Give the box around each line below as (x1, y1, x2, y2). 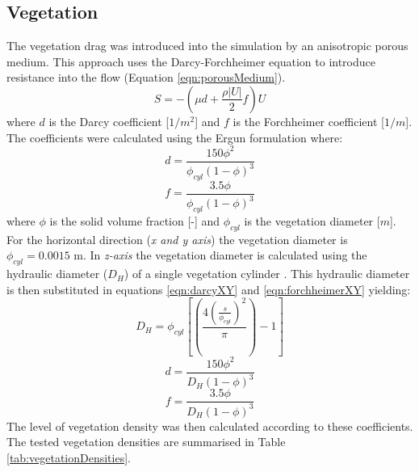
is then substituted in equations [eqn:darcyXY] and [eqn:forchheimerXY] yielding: (6, 280, 411, 297)
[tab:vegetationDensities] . (6, 449, 131, 466)
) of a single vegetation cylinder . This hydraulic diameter (124, 265, 410, 282)
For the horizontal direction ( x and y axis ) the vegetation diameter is (6, 230, 348, 247)
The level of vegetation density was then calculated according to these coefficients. (6, 417, 413, 434)
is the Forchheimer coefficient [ (233, 112, 384, 129)
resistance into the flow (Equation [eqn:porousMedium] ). (6, 69, 286, 86)
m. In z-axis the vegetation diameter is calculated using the (73, 247, 367, 263)
